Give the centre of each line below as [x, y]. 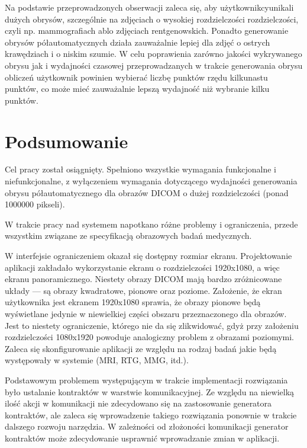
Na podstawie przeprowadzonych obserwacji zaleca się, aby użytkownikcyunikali [149, 7]
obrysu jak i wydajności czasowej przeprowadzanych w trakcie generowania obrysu [154, 65]
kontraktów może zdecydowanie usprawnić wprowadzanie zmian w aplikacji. [142, 438]
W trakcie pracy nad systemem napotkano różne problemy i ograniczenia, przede [151, 224]
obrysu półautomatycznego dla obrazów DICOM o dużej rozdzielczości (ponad [147, 192]
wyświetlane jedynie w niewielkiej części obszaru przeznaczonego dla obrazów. [146, 313]
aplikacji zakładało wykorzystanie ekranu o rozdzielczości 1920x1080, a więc [142, 267]
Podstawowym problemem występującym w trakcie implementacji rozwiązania [146, 380]
